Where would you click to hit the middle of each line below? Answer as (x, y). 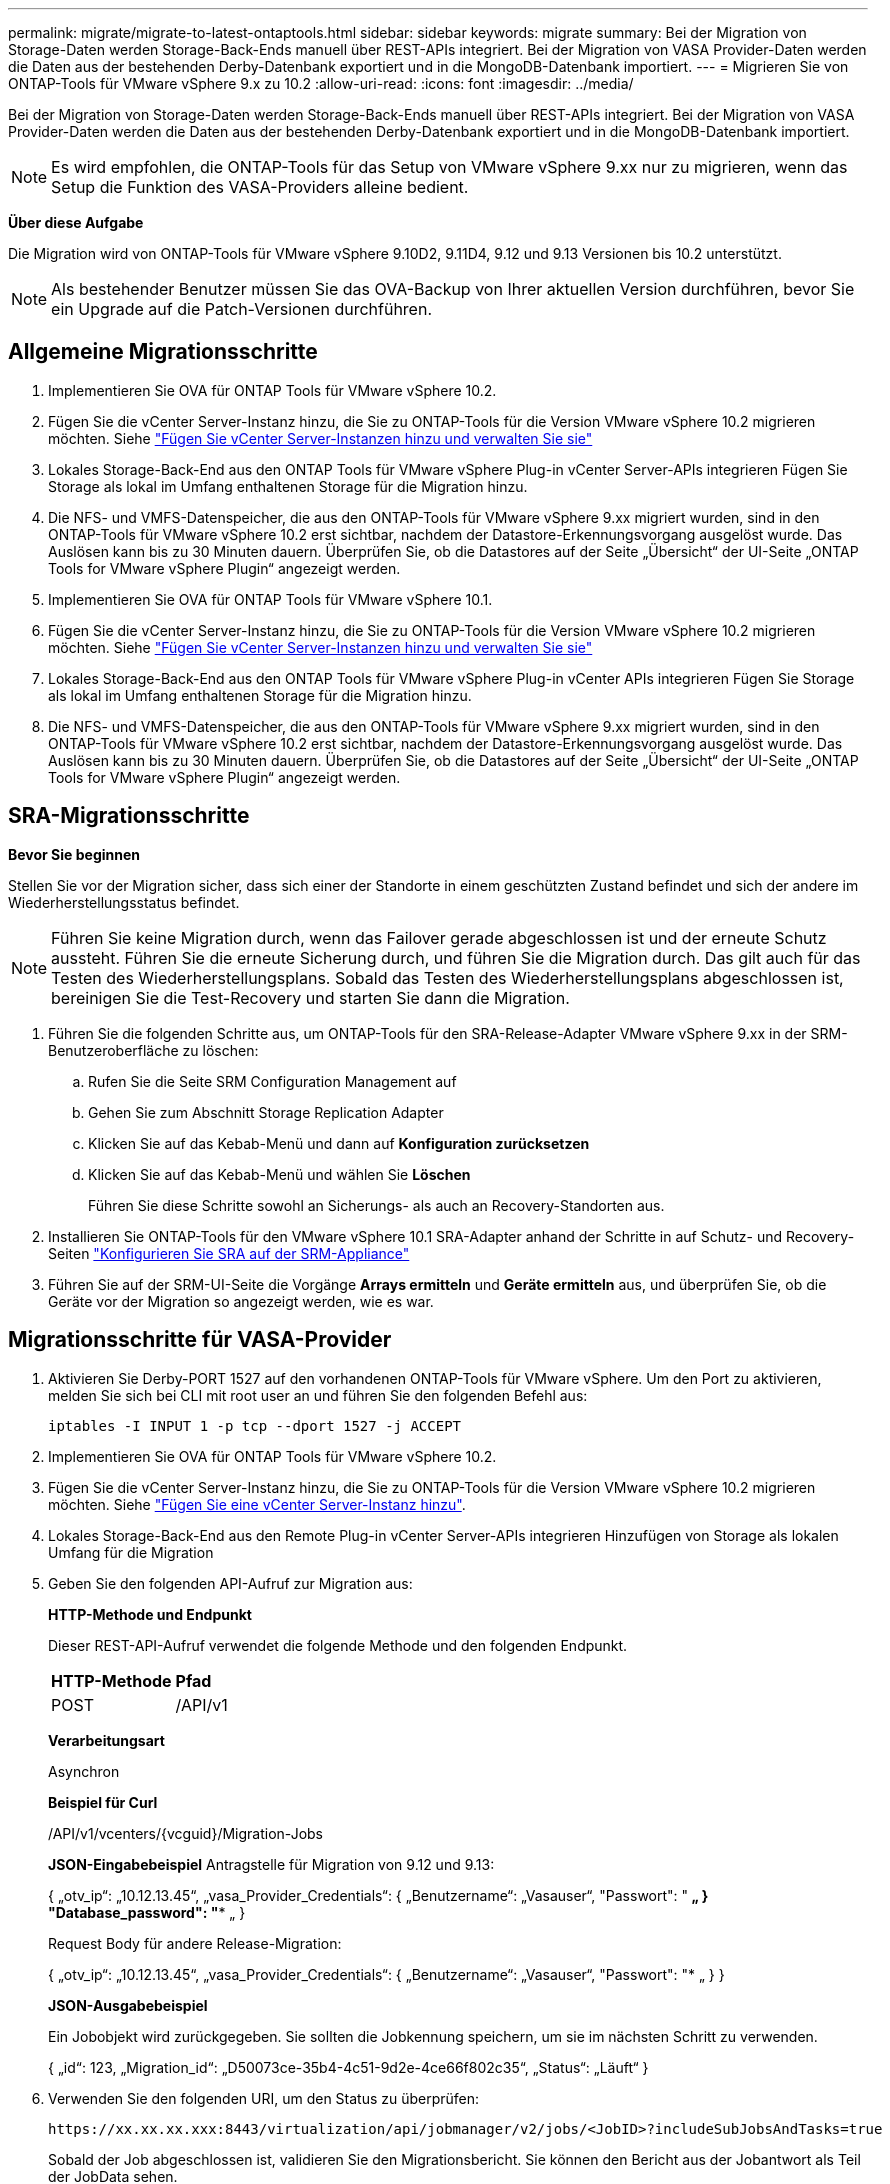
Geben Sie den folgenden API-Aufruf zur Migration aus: (230, 1583)
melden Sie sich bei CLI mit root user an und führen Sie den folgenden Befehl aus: (318, 1395)
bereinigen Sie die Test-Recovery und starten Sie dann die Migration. (310, 997)
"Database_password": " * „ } (147, 1912)
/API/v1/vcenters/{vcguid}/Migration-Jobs (185, 1833)
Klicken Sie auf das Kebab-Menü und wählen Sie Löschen (279, 1174)
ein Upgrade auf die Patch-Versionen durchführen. (241, 309)
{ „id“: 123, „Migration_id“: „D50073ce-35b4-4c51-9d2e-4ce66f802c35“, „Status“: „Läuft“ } (348, 2067)
